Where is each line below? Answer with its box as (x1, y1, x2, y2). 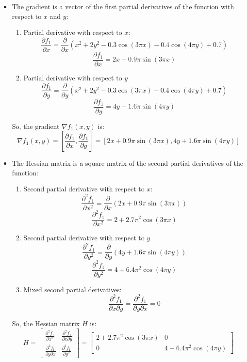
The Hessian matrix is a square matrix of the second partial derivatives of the (12, 158, 244, 168)
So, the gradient (12, 121, 60, 131)
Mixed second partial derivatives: (23, 284, 122, 294)
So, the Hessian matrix (12, 318, 80, 328)
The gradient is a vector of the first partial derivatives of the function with (12, 1, 234, 11)
